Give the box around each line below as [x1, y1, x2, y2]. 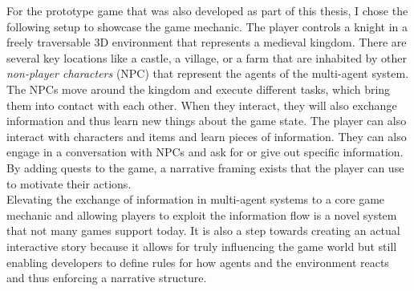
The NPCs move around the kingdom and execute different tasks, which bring [6, 80, 391, 97]
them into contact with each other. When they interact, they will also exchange [6, 96, 397, 113]
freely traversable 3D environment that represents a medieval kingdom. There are [6, 34, 407, 51]
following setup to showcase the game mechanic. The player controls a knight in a [6, 18, 408, 34]
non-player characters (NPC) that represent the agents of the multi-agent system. [6, 65, 409, 82]
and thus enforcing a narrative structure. [6, 269, 207, 286]
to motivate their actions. [6, 175, 132, 192]
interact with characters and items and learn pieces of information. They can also [6, 127, 407, 144]
